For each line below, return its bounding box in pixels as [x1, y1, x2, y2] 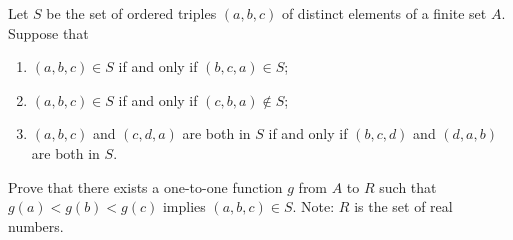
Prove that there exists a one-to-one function [8, 176, 283, 197]
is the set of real [354, 196, 453, 217]
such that [379, 176, 437, 197]
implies [162, 196, 206, 217]
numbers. [8, 215, 64, 236]
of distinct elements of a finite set [281, 3, 487, 23]
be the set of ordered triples [46, 3, 217, 23]
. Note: [292, 196, 335, 217]
